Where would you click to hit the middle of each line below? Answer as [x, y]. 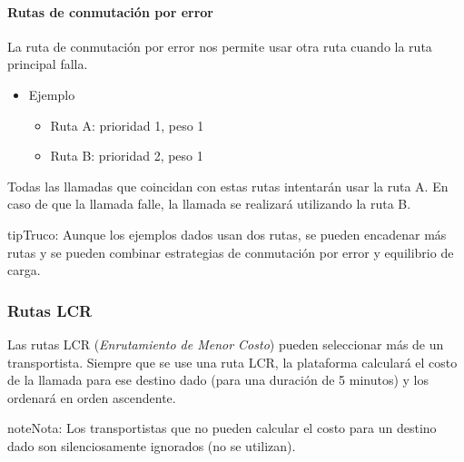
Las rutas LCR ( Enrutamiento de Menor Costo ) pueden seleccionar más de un [226, 344]
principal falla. [48, 64]
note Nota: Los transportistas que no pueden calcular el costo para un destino [222, 428]
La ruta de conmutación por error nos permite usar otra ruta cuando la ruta [220, 46]
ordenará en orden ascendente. [92, 397]
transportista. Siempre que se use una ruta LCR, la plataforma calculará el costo [232, 362]
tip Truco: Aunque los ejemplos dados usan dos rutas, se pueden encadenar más [227, 234]
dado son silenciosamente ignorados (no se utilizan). [152, 445]
